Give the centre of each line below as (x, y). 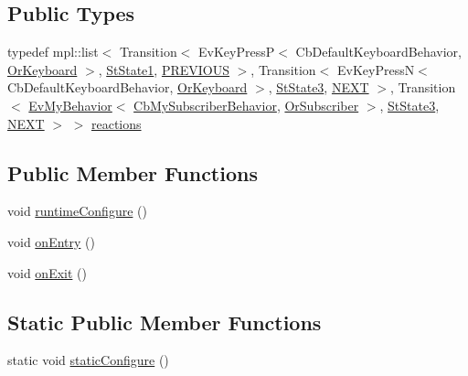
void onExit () (47, 272)
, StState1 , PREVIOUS (164, 69)
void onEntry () (51, 241)
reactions (116, 123)
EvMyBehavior (70, 105)
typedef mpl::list (53, 52)
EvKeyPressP (237, 52)
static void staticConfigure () (88, 360)
